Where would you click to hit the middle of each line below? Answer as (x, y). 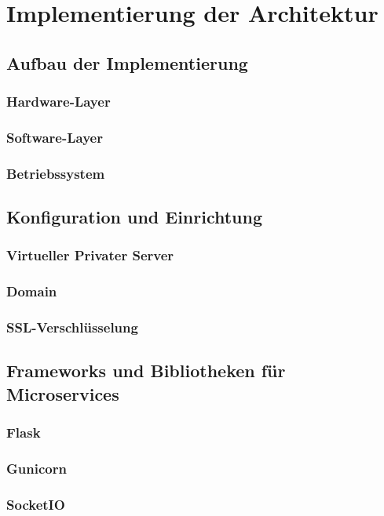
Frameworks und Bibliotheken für (146, 371)
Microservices (63, 393)
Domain (32, 291)
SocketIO (36, 504)
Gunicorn (37, 468)
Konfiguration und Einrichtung (135, 217)
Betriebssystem (56, 173)
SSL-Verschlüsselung (72, 327)
